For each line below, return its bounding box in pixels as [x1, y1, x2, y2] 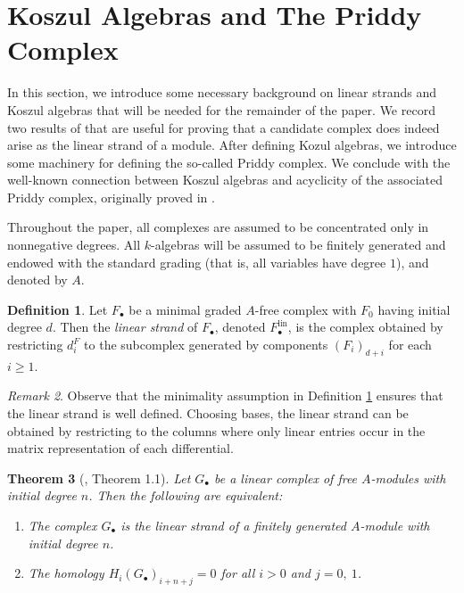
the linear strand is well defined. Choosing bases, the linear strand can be [7, 404, 409, 423]
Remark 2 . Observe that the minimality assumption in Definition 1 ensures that [7, 386, 443, 405]
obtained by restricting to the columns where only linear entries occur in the [7, 421, 426, 440]
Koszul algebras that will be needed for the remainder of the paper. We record [7, 100, 435, 119]
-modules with [370, 468, 446, 487]
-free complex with [254, 300, 357, 318]
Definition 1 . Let [7, 300, 108, 318]
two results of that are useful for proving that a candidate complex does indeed [7, 118, 440, 136]
